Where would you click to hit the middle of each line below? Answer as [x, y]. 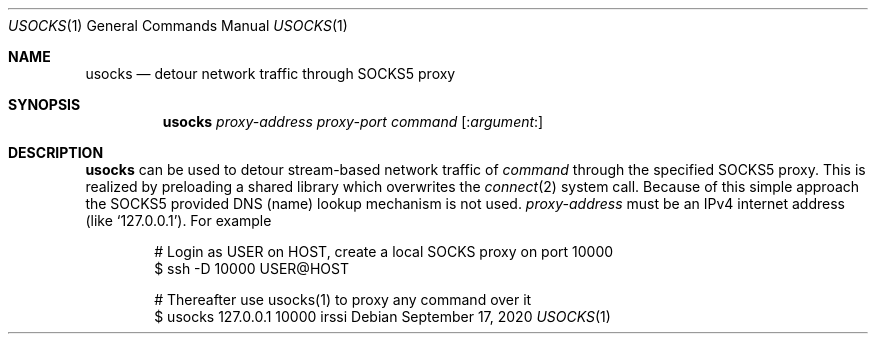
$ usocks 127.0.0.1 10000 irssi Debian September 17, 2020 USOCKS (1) [382, 316]
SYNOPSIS [44, 104]
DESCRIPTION [56, 152]
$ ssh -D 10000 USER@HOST [251, 268]
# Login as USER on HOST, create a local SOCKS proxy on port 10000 [384, 251]
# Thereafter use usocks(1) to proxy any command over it [343, 299]
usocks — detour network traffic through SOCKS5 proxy [270, 73]
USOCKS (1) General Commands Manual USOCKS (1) [178, 25]
